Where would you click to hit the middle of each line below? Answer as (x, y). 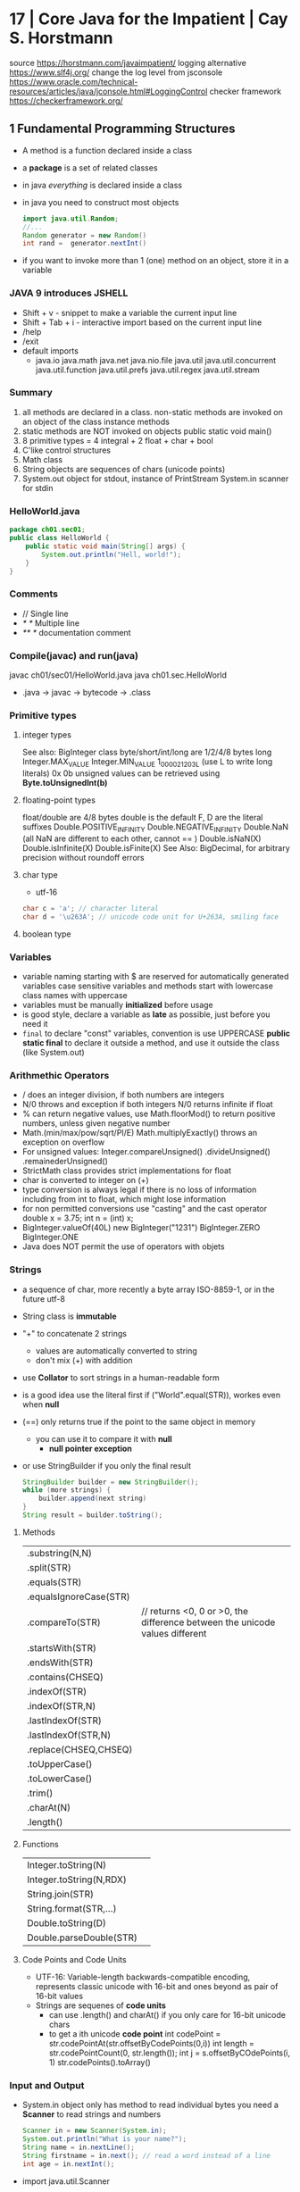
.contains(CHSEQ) (65, 1677)
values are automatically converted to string (117, 1350)
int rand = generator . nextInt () (84, 244)
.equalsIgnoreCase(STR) (78, 1596)
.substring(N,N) (59, 1553)
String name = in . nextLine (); (79, 2147)
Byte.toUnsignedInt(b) (65, 783)
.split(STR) (49, 1567)
